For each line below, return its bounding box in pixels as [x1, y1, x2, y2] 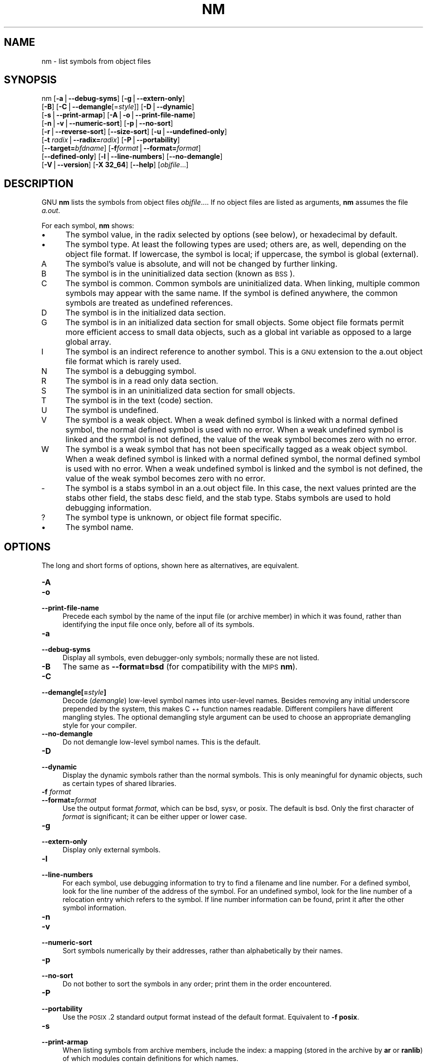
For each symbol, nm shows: [41, 221, 135, 230]
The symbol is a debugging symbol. [65, 366, 196, 376]
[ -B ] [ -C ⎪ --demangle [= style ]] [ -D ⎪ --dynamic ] [41, 102, 194, 111]
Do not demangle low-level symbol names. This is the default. [62, 738, 261, 747]
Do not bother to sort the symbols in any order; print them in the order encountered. [62, 980, 331, 988]
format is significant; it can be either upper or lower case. [62, 812, 247, 821]
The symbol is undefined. [65, 405, 159, 415]
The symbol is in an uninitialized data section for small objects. [65, 386, 295, 396]
